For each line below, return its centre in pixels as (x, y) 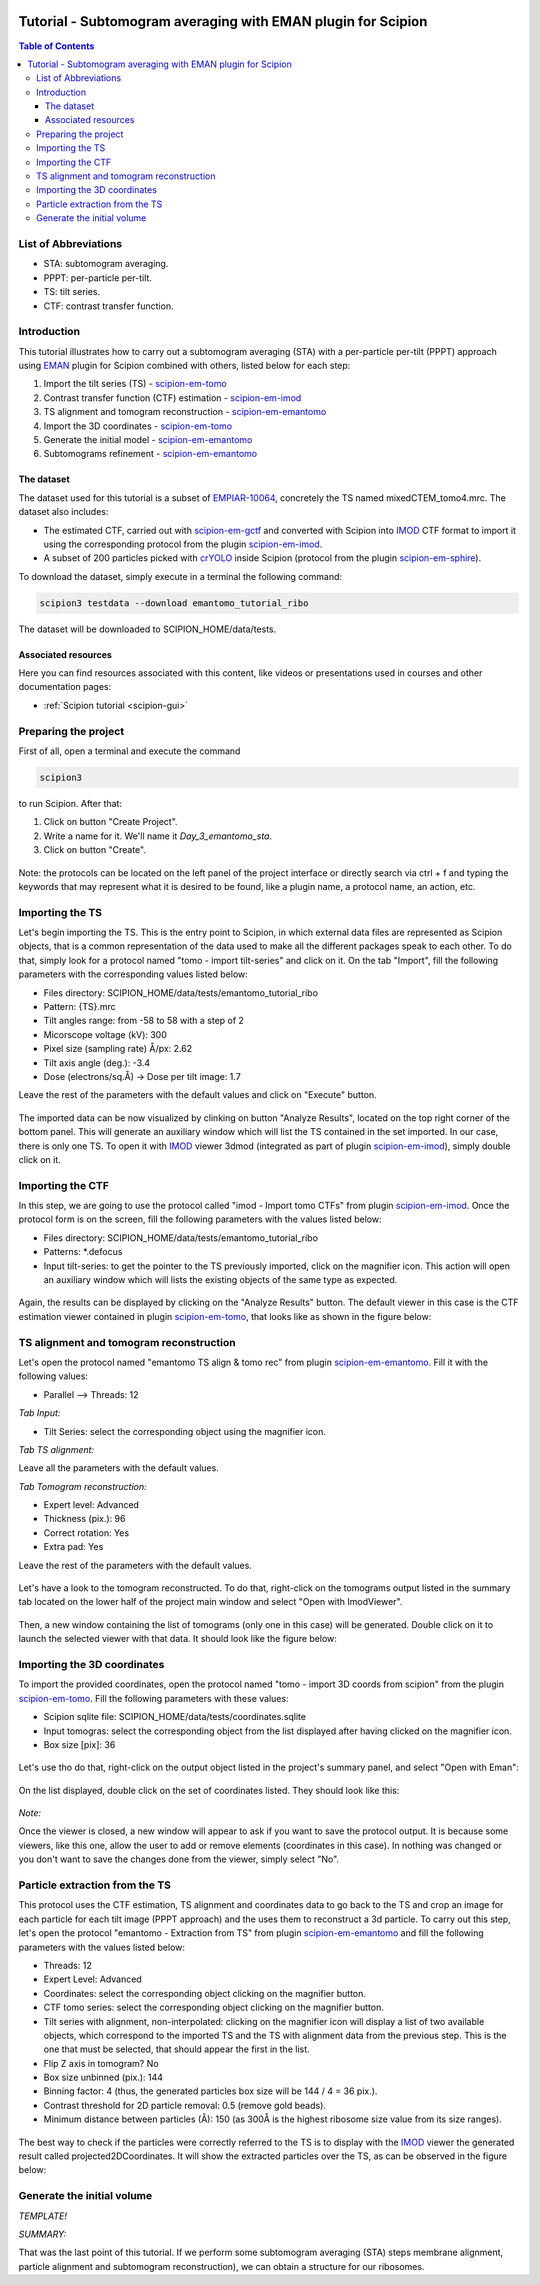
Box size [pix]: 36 (79, 1744)
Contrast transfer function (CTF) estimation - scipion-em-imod (172, 397)
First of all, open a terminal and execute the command (129, 751)
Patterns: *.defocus (83, 1252)
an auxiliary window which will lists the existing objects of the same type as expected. (220, 1280)
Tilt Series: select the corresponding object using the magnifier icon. (185, 1431)
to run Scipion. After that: (70, 803)
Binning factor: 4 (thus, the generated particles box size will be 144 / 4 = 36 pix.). (210, 2091)
